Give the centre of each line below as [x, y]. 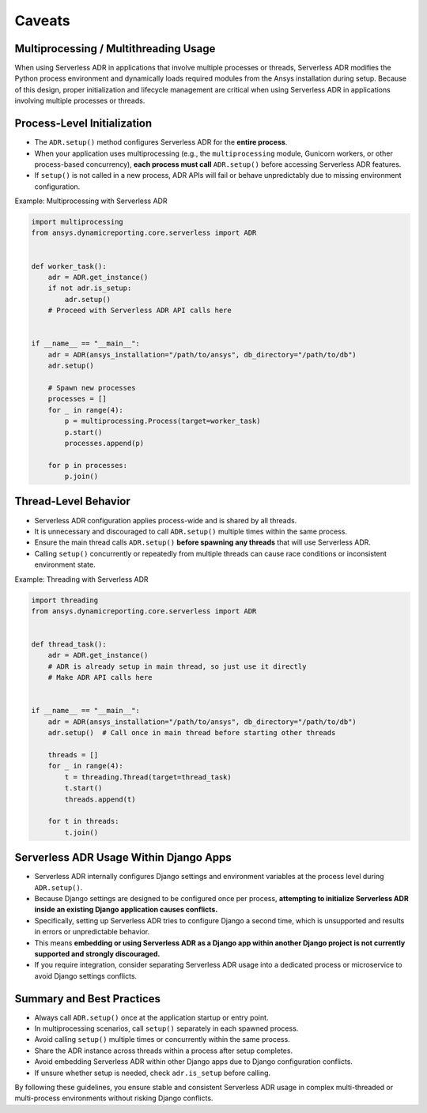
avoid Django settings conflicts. [86, 975]
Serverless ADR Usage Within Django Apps [123, 858]
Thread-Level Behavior [72, 502]
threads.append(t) [100, 799]
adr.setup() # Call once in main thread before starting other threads [192, 733]
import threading [65, 600]
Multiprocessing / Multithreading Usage [115, 49]
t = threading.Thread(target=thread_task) [148, 777]
